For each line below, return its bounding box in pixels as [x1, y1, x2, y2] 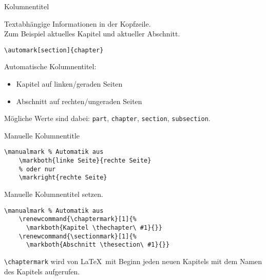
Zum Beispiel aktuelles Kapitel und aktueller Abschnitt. [4, 28, 180, 39]
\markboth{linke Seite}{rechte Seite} [18, 157, 151, 165]
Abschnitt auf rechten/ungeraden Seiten [16, 95, 142, 106]
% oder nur [18, 165, 56, 173]
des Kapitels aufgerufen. [4, 266, 80, 276]
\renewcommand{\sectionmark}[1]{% [18, 232, 137, 240]
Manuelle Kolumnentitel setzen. [4, 189, 103, 199]
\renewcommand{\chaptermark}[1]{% [18, 215, 137, 223]
